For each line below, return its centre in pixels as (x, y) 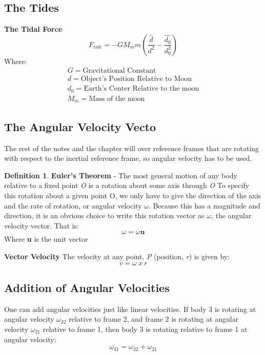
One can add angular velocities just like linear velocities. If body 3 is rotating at (130, 309)
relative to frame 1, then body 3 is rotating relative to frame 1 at (145, 329)
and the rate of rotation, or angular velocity (73, 205)
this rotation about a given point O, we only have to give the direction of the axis (133, 195)
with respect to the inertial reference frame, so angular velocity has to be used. (128, 158)
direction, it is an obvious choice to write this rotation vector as (104, 215)
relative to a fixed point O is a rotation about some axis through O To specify (127, 185)
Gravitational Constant (119, 71)
